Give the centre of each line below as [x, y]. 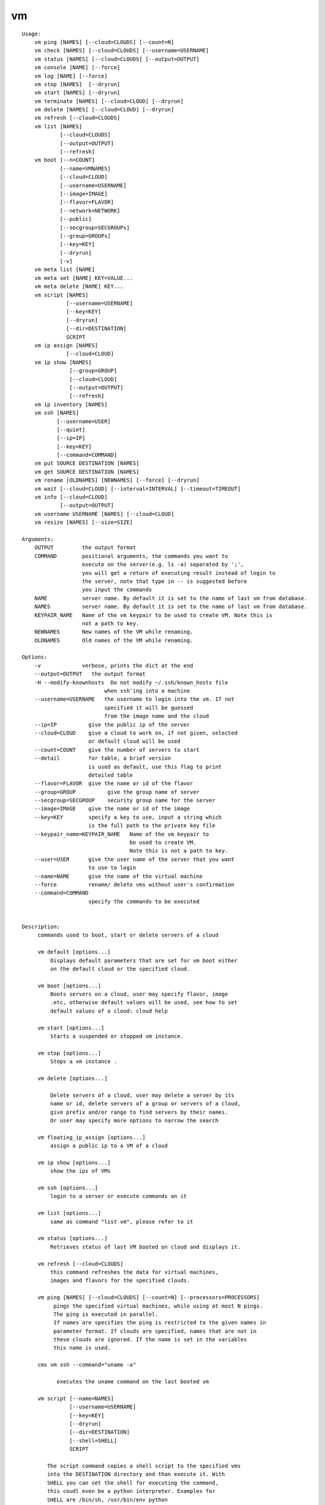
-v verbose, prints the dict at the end [114, 666]
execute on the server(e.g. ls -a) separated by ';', [163, 565]
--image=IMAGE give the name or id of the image [112, 809]
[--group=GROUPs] [85, 236]
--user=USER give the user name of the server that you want [134, 859]
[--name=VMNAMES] [85, 168]
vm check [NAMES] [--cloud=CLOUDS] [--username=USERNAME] [122, 51]
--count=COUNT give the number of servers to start [117, 750]
